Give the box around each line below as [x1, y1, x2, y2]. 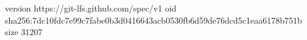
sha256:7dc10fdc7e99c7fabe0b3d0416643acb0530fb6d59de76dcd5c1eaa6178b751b [5, 13, 302, 26]
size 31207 [5, 25, 43, 38]
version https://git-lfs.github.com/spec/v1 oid [5, 2, 177, 14]
